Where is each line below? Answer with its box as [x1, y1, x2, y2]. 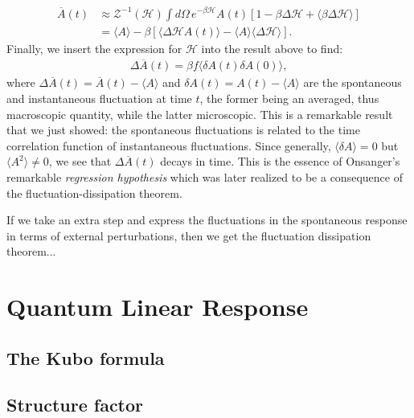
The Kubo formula [6, 345, 165, 370]
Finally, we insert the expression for [6, 39, 182, 56]
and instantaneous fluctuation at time [6, 90, 192, 106]
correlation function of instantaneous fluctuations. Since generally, [6, 137, 331, 154]
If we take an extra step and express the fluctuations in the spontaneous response [6, 211, 408, 228]
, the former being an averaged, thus [199, 90, 379, 106]
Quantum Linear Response [6, 290, 309, 323]
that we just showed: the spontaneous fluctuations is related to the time [6, 121, 360, 138]
